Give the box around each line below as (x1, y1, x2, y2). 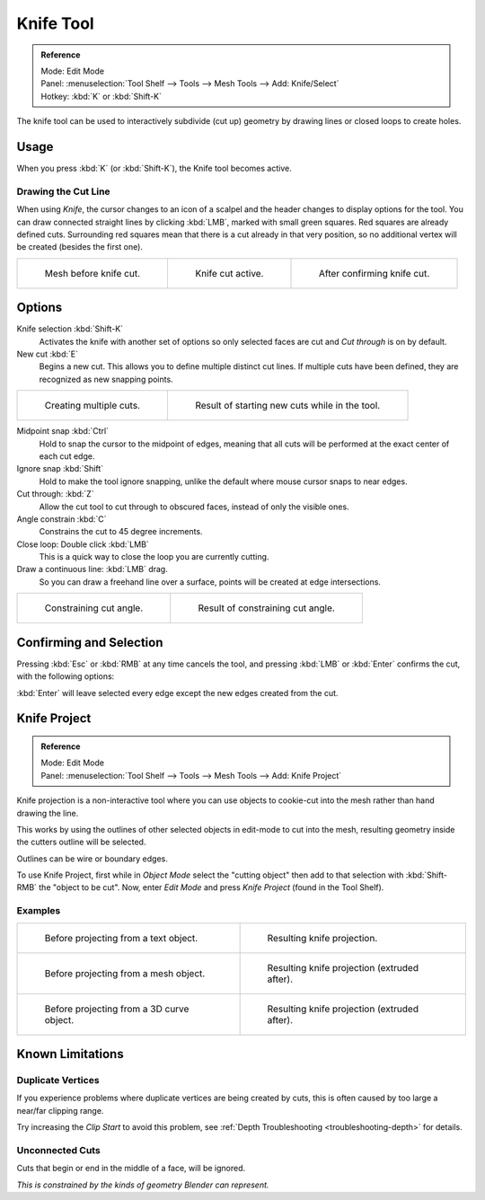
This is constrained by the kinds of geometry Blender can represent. (16, 1179, 269, 1190)
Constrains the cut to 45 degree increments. (39, 526, 203, 537)
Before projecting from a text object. (44, 931, 198, 944)
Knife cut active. (194, 267, 264, 279)
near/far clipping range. (16, 1105, 104, 1116)
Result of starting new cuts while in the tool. (194, 400, 381, 412)
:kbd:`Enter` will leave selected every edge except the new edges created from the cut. (16, 687, 339, 698)
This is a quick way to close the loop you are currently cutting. (39, 551, 269, 562)
